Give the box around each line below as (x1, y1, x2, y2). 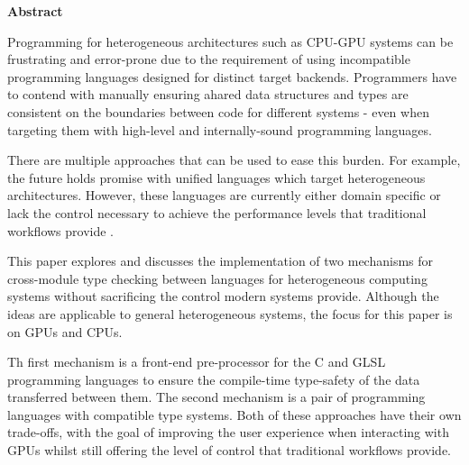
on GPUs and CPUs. (7, 322, 123, 341)
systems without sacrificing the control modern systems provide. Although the (7, 287, 439, 305)
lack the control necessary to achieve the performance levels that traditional (7, 203, 427, 222)
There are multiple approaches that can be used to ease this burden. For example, (7, 150, 461, 169)
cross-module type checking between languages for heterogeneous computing (7, 269, 428, 287)
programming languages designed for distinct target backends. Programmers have (7, 67, 457, 86)
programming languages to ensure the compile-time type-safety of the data (7, 369, 420, 388)
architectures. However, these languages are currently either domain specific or (7, 186, 441, 205)
